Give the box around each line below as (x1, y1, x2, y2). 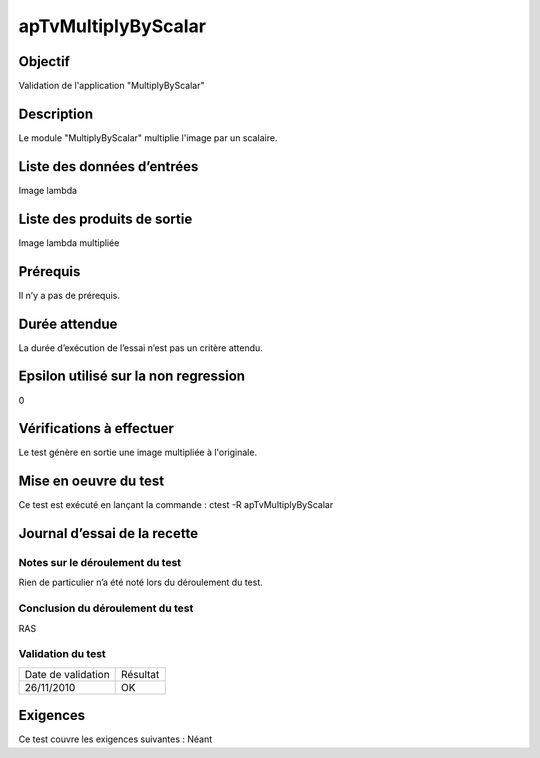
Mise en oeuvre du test (18, 473, 165, 490)
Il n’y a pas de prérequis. (18, 289, 120, 301)
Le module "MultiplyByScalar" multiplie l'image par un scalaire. (18, 131, 278, 144)
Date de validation (24, 667, 110, 681)
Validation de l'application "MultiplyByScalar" (18, 80, 205, 92)
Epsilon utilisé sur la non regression (18, 368, 245, 385)
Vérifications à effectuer (18, 420, 175, 437)
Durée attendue (18, 315, 118, 332)
